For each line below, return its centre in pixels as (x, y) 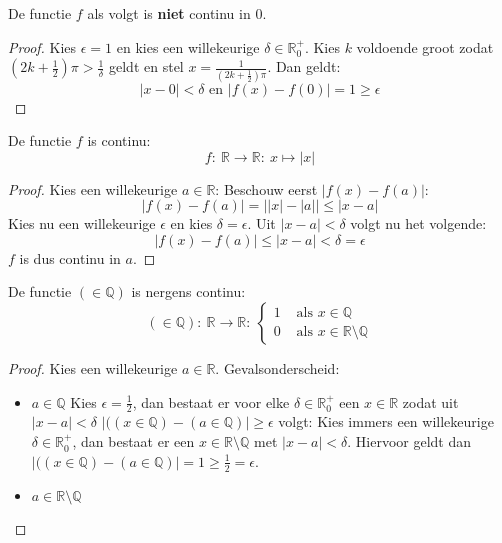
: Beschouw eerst (266, 188)
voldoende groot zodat (425, 46)
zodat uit (430, 401)
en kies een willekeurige (188, 46)
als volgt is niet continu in (169, 13)
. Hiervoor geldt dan (409, 441)
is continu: (119, 140)
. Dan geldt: (304, 66)
